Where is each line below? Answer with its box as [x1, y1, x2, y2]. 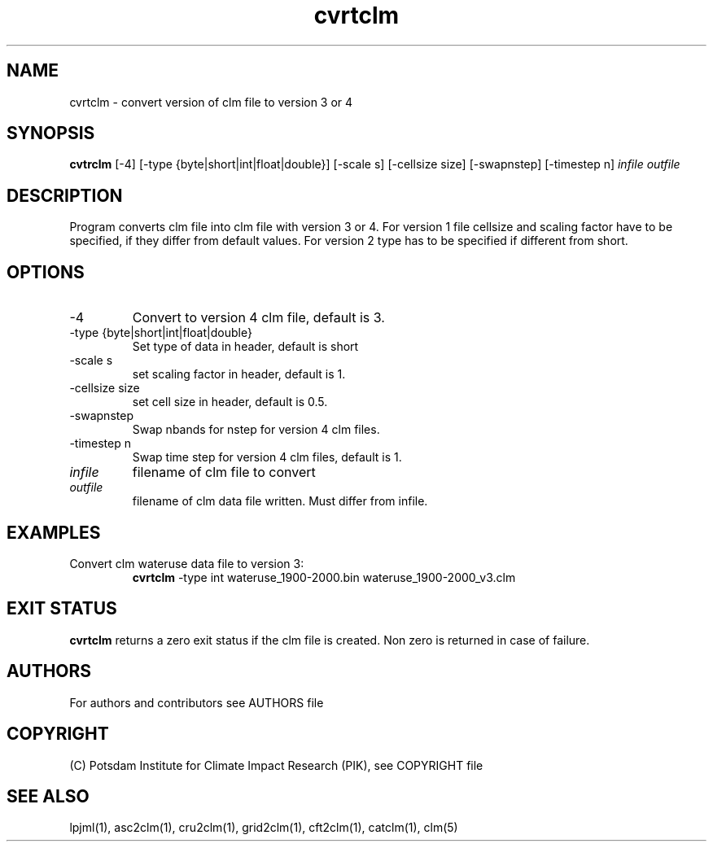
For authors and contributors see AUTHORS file [69, 695, 324, 710]
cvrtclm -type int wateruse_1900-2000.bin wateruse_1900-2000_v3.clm [132, 570, 516, 584]
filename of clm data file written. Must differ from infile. [132, 494, 428, 509]
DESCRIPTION [7, 185, 123, 206]
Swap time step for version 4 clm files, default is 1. [132, 450, 402, 465]
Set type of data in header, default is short [132, 339, 359, 354]
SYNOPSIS [7, 123, 95, 144]
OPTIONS [7, 261, 85, 282]
